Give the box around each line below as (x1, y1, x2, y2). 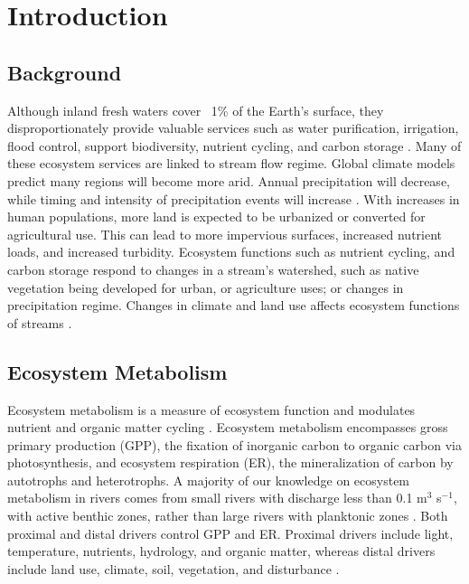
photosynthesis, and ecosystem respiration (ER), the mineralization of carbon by (7, 453, 454, 472)
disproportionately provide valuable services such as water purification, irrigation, (7, 118, 459, 137)
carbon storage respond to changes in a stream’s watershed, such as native (7, 259, 419, 278)
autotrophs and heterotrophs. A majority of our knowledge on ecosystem (7, 470, 410, 489)
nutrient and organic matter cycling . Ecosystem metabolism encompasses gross (7, 418, 448, 437)
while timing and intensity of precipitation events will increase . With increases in (7, 189, 460, 208)
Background (7, 58, 122, 86)
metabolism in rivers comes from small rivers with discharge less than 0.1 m (7, 488, 427, 507)
